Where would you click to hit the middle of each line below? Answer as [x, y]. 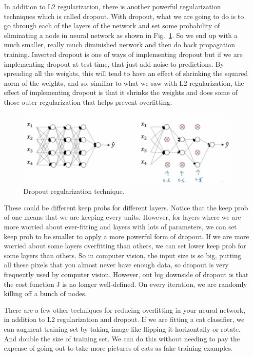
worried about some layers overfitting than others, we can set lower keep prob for [125, 246]
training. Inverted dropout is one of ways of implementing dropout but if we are [123, 54]
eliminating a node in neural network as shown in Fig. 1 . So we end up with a [121, 35]
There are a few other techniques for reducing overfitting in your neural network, [125, 309]
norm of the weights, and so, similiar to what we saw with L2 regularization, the [124, 83]
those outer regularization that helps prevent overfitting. [88, 102]
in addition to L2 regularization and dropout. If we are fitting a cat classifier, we [124, 319]
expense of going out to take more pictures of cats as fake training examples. [118, 348]
